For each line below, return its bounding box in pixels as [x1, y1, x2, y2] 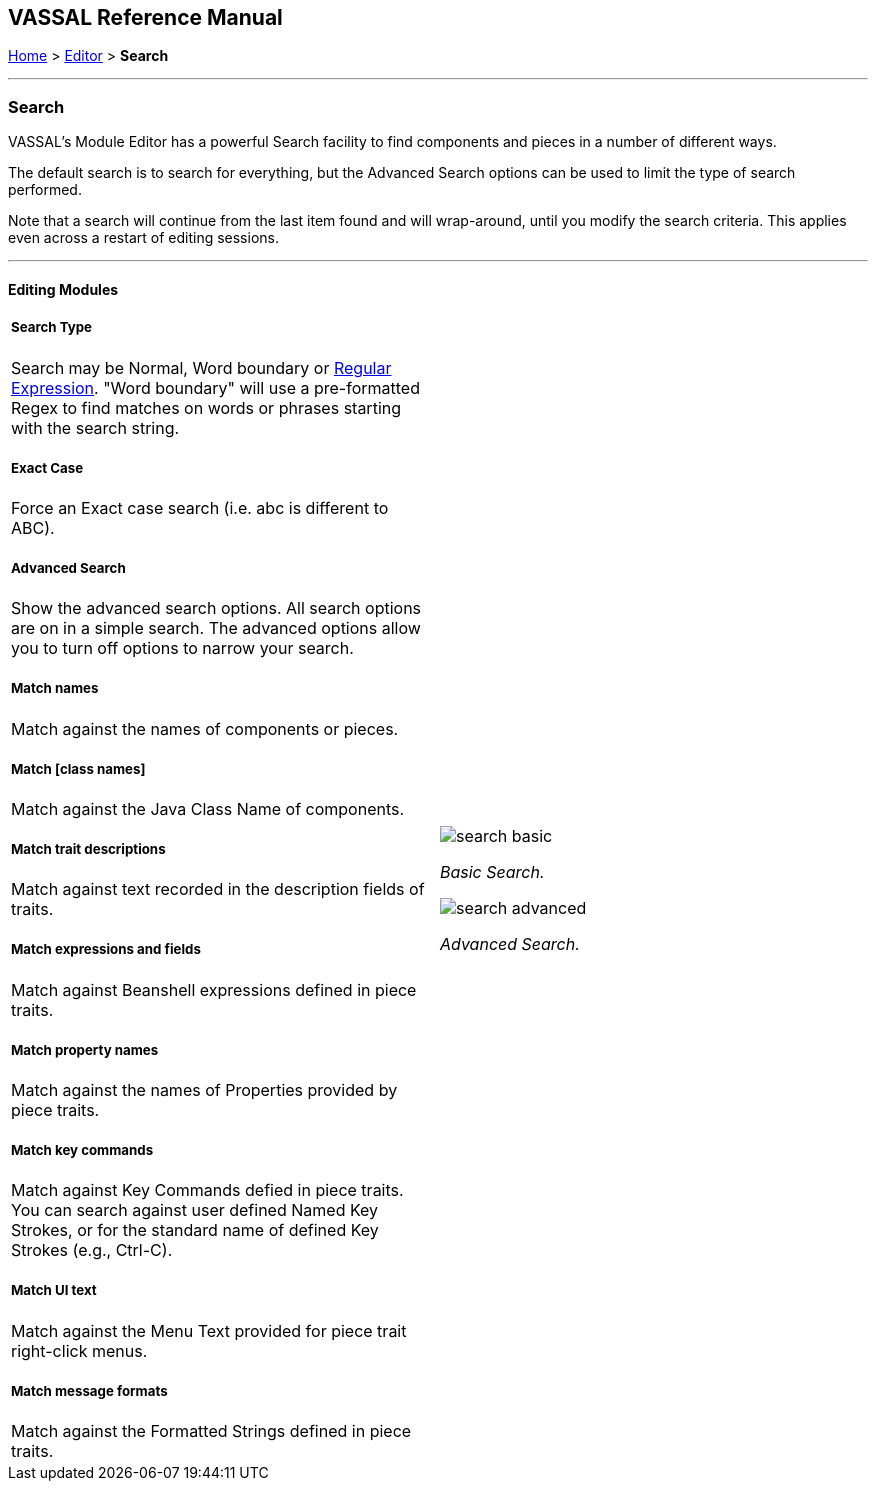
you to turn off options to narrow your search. [11, 638, 354, 659]
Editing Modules [8, 280, 119, 298]
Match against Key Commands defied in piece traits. [11, 1180, 404, 1201]
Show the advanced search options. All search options [11, 598, 422, 619]
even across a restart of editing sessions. [8, 229, 279, 247]
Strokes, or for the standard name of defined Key [11, 1220, 379, 1241]
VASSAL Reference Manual [8, 5, 283, 30]
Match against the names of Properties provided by [11, 1079, 398, 1100]
